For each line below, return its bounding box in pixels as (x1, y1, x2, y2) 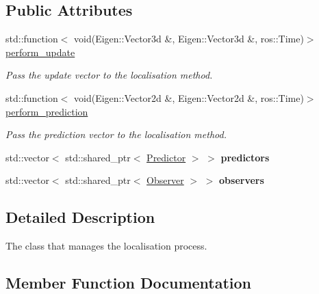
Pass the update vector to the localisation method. (5, 68, 213, 82)
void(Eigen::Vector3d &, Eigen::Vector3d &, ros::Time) (74, 31, 304, 46)
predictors (220, 150, 270, 164)
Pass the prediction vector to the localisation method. (5, 127, 227, 142)
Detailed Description (5, 206, 155, 228)
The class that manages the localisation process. (5, 239, 207, 253)
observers (219, 173, 264, 187)
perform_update (5, 44, 75, 59)
